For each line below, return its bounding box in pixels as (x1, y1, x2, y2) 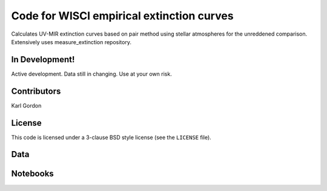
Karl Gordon (11, 102, 42, 109)
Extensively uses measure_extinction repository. (11, 38, 131, 45)
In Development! (11, 54, 75, 65)
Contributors (11, 86, 61, 96)
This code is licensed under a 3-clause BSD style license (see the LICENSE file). (11, 134, 211, 141)
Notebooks (11, 169, 54, 179)
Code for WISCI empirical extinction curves (11, 9, 234, 22)
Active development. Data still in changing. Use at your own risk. (11, 70, 172, 77)
